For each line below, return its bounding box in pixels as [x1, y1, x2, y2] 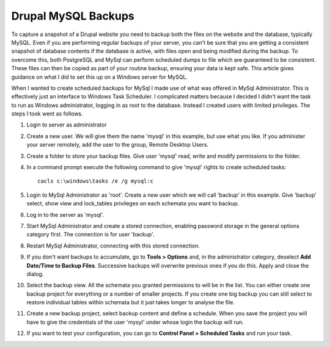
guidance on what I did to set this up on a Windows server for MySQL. [11, 73, 188, 81]
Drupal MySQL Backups [11, 9, 134, 23]
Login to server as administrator [26, 121, 107, 128]
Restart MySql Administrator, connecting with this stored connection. [26, 242, 200, 249]
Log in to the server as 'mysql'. [26, 211, 104, 218]
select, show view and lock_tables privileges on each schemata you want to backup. [26, 200, 240, 207]
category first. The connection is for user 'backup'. [26, 231, 155, 238]
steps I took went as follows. [11, 110, 83, 117]
